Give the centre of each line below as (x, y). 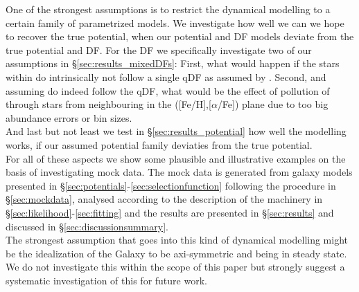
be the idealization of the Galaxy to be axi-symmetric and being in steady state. (176, 253)
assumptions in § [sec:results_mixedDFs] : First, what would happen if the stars (173, 63)
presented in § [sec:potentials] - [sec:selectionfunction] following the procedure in (171, 185)
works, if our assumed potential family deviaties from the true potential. (159, 144)
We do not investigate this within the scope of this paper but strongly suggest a (175, 267)
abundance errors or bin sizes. (69, 117)
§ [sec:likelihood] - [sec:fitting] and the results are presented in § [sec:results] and (170, 212)
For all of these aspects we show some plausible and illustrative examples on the (176, 158)
